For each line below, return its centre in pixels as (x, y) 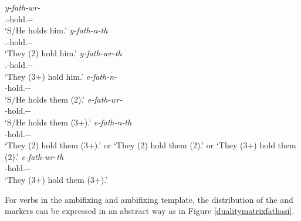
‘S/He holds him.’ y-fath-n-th (56, 30)
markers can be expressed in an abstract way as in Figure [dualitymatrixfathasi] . (150, 211)
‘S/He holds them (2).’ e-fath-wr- (64, 99)
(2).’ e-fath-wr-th (34, 156)
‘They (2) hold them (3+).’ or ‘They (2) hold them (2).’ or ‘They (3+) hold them (150, 145)
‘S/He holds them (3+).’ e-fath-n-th (68, 122)
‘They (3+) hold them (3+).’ (56, 179)
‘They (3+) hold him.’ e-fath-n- (61, 76)
